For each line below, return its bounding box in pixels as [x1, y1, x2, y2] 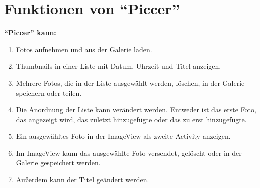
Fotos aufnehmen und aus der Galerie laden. [16, 44, 152, 54]
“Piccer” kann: [4, 27, 56, 38]
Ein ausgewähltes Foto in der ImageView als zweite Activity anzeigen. [16, 131, 231, 141]
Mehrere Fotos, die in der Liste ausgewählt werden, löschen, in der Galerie [16, 77, 245, 88]
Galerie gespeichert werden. [16, 157, 101, 168]
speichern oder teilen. [16, 87, 82, 98]
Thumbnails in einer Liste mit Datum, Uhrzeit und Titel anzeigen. [16, 61, 221, 71]
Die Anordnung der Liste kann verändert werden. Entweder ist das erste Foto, [16, 104, 256, 115]
